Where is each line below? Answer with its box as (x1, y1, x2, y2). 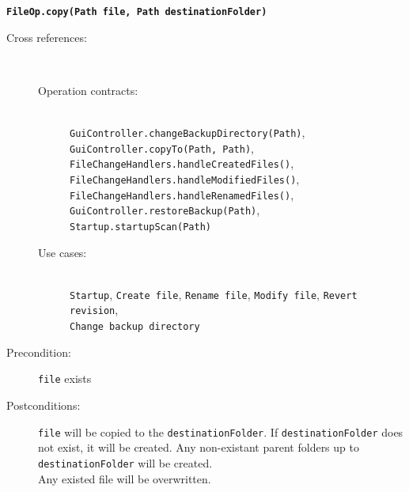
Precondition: (6, 343, 71, 360)
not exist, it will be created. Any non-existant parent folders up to (38, 439, 359, 456)
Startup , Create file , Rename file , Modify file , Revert (70, 286, 358, 302)
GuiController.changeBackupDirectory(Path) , (70, 124, 305, 141)
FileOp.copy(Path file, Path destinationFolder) (6, 6, 267, 17)
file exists (38, 370, 92, 387)
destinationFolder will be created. (38, 454, 213, 471)
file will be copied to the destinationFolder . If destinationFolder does (38, 423, 403, 440)
